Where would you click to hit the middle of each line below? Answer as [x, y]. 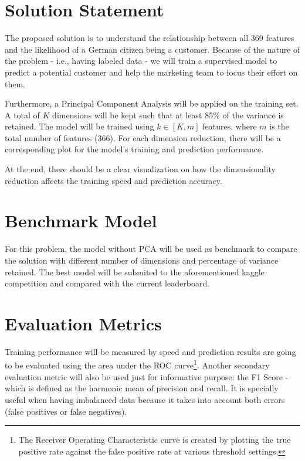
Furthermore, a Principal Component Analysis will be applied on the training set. [152, 103]
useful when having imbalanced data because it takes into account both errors [145, 399]
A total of [22, 115]
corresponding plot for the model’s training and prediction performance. [134, 149]
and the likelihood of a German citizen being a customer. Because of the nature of [152, 49]
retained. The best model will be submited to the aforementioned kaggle [135, 272]
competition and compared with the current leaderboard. [107, 283]
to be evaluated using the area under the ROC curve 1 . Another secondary [137, 364]
